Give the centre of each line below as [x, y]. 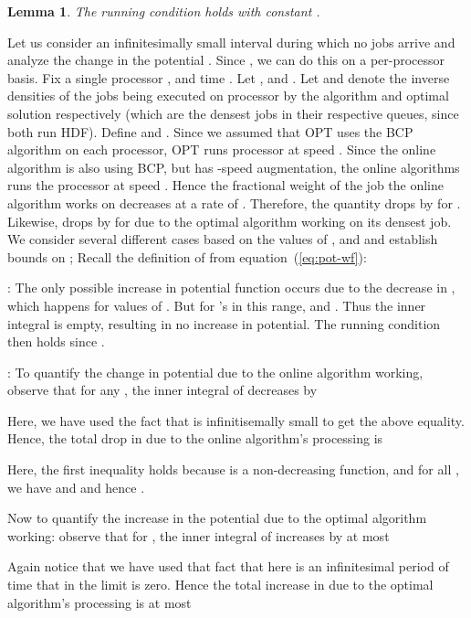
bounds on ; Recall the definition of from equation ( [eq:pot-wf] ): [187, 256]
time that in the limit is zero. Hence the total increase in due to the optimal [220, 585]
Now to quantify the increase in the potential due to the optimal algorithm [217, 518]
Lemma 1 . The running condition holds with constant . [164, 11]
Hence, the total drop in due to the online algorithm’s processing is [195, 438]
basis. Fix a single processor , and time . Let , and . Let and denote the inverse [229, 77]
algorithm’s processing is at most [99, 602]
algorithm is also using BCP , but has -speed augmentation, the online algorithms [234, 167]
